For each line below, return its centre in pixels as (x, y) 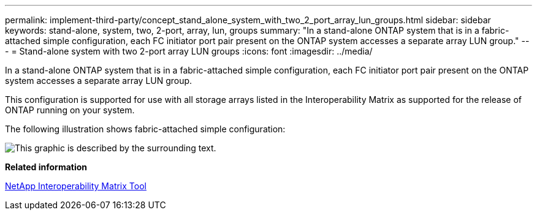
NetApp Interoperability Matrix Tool (76, 186)
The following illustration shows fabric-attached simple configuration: (145, 129)
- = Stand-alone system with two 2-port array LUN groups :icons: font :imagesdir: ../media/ (189, 51)
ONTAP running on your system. (70, 110)
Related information (46, 167)
